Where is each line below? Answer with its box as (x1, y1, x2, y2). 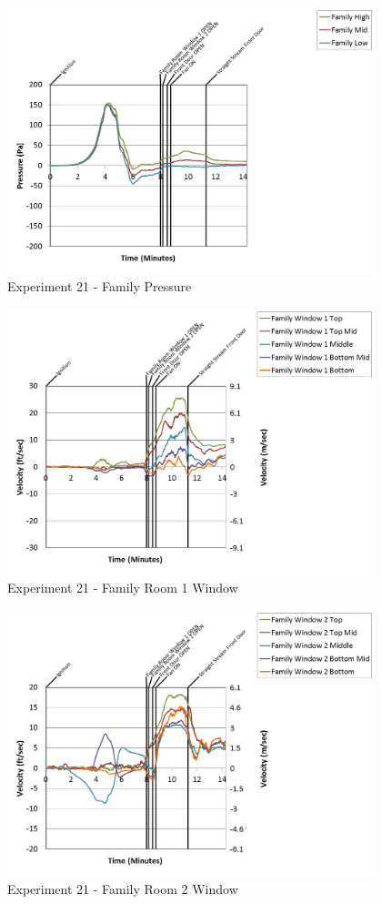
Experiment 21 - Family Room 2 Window (7, 879, 238, 899)
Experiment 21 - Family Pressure (7, 277, 192, 296)
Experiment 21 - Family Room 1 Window (7, 578, 238, 597)
